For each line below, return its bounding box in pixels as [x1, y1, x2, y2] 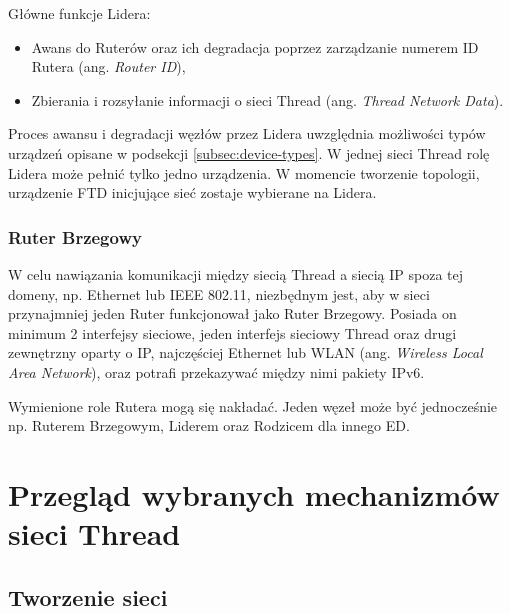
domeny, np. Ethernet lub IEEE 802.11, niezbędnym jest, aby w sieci [8, 283, 430, 304]
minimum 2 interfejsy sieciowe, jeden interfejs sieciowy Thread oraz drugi [8, 322, 457, 343]
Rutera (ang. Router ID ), [31, 56, 186, 77]
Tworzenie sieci [8, 581, 168, 612]
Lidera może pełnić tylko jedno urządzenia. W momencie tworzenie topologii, [8, 162, 480, 183]
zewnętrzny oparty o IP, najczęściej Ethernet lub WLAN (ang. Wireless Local [8, 342, 483, 363]
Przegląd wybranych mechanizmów [8, 473, 500, 514]
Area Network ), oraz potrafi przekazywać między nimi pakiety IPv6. [8, 361, 425, 382]
